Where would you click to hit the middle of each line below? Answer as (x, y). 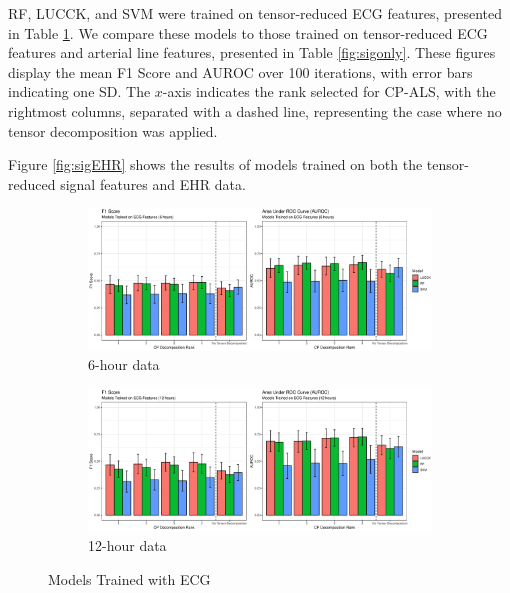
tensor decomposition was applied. (113, 130)
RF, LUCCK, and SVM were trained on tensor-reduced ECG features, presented (255, 13)
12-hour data (127, 545)
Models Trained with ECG (129, 578)
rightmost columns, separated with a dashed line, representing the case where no (255, 110)
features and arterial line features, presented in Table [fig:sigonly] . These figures (252, 52)
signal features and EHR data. (153, 183)
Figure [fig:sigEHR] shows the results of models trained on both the (215, 164)
